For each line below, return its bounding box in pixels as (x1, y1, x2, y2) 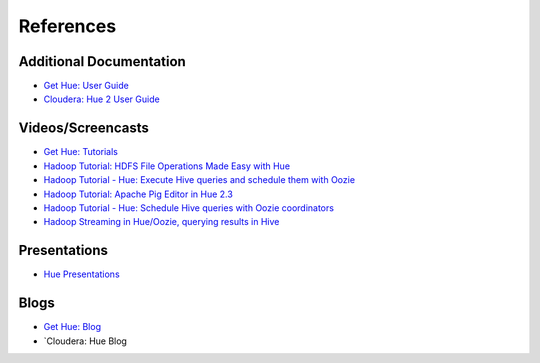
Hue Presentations (43, 268, 120, 280)
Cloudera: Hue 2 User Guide (43, 93, 160, 105)
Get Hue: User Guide (43, 80, 129, 92)
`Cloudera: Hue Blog (43, 335, 127, 347)
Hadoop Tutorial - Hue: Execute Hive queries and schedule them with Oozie (43, 174, 355, 186)
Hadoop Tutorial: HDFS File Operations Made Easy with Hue (43, 160, 290, 172)
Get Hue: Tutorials (43, 146, 119, 158)
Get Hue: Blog (43, 321, 102, 333)
